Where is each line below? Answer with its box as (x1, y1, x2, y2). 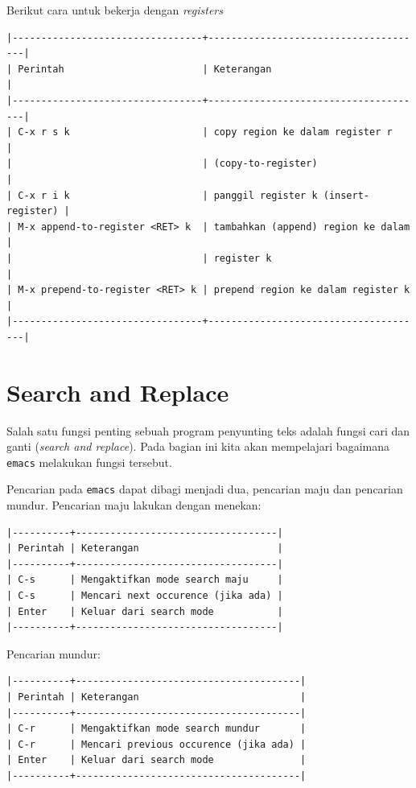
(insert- (323, 189, 370, 201)
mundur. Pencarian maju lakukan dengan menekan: (6, 497, 262, 514)
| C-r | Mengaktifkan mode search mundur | (6, 723, 307, 735)
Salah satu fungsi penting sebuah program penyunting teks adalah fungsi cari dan (6, 422, 410, 439)
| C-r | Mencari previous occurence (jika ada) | (6, 738, 307, 750)
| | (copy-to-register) (6, 158, 318, 170)
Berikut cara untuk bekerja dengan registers (6, 2, 223, 18)
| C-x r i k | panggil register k (6, 189, 318, 201)
